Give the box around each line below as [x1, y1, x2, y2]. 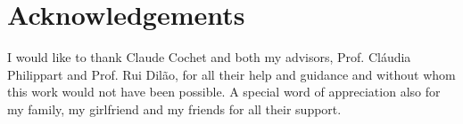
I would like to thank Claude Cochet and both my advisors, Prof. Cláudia [7, 48, 411, 66]
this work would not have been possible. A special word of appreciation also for [7, 82, 441, 101]
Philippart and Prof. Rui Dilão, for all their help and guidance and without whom [7, 65, 456, 83]
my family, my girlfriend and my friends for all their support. [7, 99, 342, 118]
